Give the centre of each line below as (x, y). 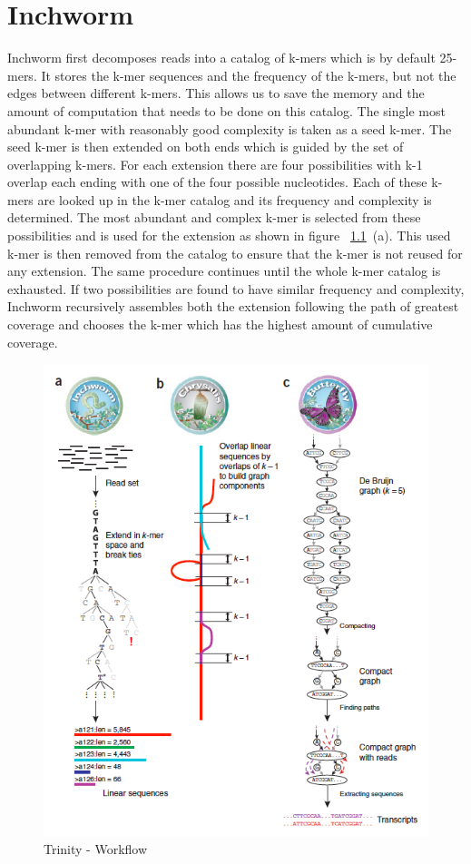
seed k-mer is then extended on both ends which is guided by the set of (206, 147)
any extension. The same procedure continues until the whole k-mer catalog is (224, 271)
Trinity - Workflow (96, 848)
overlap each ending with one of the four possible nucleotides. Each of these (217, 182)
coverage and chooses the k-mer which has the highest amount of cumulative (220, 324)
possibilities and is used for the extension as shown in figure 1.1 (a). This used (229, 236)
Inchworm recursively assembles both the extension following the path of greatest (233, 306)
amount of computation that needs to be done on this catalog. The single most (226, 110)
